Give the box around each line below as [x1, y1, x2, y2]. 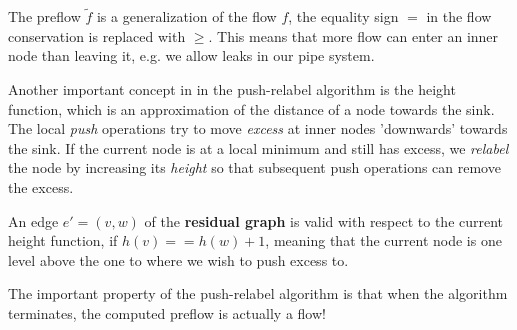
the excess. [8, 176, 74, 197]
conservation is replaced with [8, 25, 186, 46]
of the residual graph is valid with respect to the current [144, 210, 504, 231]
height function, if [8, 230, 118, 251]
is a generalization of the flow [96, 6, 277, 27]
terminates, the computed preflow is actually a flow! [8, 302, 326, 323]
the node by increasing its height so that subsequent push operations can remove [8, 157, 501, 178]
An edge [8, 210, 59, 231]
